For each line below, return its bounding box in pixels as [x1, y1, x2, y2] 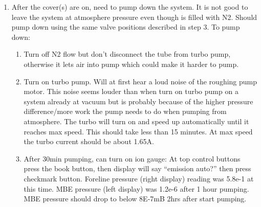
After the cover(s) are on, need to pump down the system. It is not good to [11, 2, 248, 12]
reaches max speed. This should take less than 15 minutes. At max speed [24, 126, 253, 136]
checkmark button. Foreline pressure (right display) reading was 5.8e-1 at [24, 173, 254, 183]
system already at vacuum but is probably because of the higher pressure [24, 96, 253, 106]
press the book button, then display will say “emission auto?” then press [24, 163, 251, 174]
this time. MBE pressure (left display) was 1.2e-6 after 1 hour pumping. [24, 183, 249, 194]
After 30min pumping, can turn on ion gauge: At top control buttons [24, 153, 241, 164]
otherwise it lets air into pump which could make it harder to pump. [24, 58, 239, 69]
